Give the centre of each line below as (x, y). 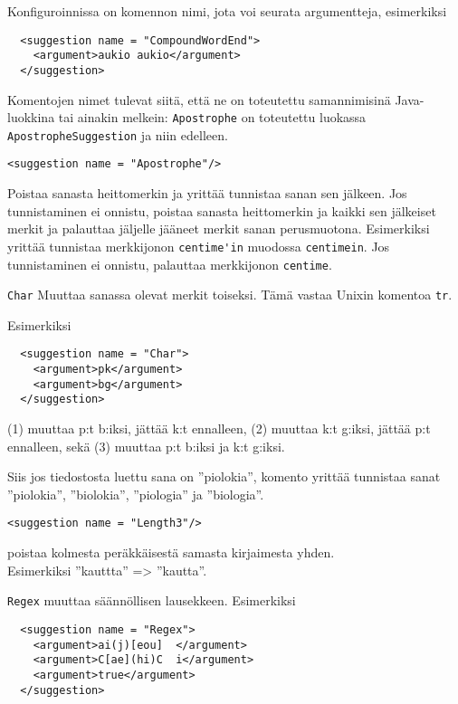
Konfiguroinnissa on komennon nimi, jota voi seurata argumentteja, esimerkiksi (227, 11)
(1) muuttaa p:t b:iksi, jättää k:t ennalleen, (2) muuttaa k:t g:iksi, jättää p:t (219, 428)
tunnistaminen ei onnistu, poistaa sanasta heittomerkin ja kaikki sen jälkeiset (222, 210)
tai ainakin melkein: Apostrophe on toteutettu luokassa (212, 117)
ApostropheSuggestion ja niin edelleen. (118, 134)
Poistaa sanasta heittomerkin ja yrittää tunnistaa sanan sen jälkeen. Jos (207, 193)
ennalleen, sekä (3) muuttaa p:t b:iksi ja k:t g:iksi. (146, 446)
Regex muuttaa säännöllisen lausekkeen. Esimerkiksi (152, 600)
